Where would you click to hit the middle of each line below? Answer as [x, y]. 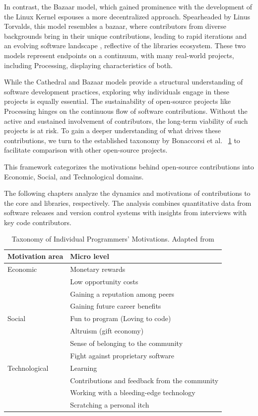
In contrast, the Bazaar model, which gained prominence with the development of [128, 6]
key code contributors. [38, 222]
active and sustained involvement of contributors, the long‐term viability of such [126, 121]
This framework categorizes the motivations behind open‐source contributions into [129, 166]
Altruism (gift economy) [107, 331]
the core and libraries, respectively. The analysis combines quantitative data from [128, 203]
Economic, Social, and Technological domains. [74, 176]
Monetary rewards [98, 269]
